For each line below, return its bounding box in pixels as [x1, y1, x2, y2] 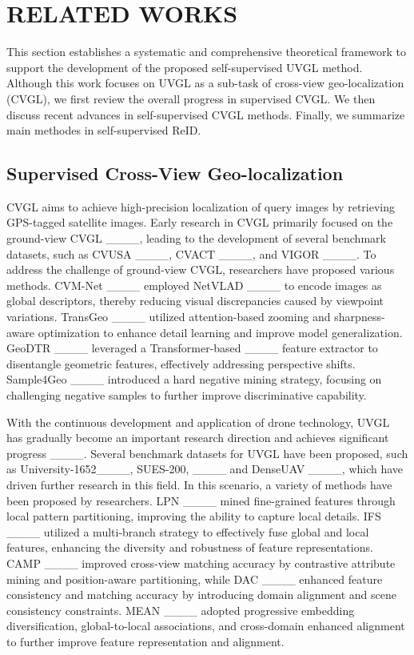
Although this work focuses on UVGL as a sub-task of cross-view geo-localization [6, 74, 404, 91]
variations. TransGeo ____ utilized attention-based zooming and [6, 308, 331, 325]
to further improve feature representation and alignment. [6, 633, 285, 649]
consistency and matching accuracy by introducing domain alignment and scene [6, 586, 396, 603]
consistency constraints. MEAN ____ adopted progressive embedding [6, 601, 355, 618]
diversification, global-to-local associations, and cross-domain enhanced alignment [6, 617, 405, 634]
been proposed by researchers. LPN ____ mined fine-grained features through [6, 492, 396, 508]
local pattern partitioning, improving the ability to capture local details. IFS [6, 508, 381, 524]
